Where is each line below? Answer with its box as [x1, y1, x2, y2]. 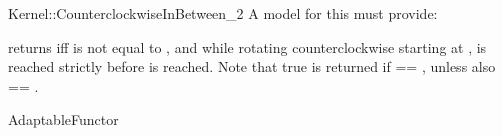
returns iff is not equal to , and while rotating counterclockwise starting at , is [8, 36, 487, 57]
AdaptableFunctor [8, 109, 119, 130]
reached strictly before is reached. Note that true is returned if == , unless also [8, 56, 496, 77]
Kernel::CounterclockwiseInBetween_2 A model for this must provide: [8, 3, 438, 23]
